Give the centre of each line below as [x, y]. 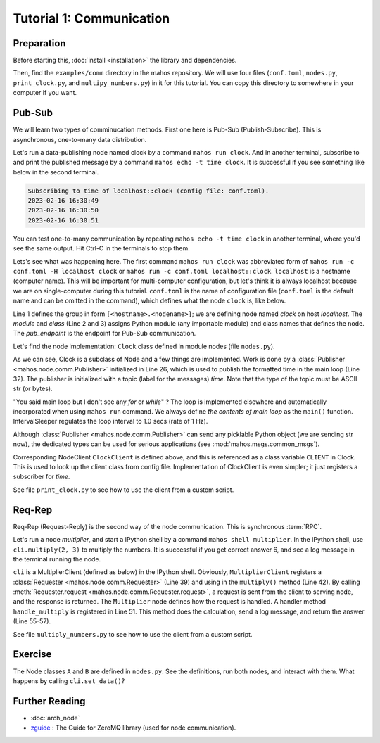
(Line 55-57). [32, 621]
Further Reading [49, 701]
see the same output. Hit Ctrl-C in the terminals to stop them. [101, 248]
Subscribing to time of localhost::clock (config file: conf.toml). [148, 191]
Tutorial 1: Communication [91, 18]
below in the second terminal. [56, 172]
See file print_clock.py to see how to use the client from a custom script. [123, 490]
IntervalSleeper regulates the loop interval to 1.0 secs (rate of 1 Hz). [110, 421]
